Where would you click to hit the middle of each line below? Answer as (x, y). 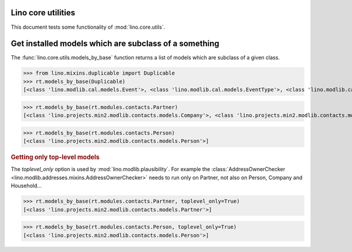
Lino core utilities (43, 13)
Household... (26, 186)
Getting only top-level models (55, 157)
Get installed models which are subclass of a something (115, 44)
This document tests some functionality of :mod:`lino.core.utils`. (88, 27)
